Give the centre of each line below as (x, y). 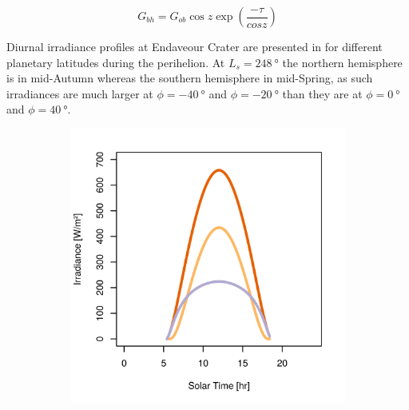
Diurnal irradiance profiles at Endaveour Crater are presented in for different (195, 46)
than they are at (322, 93)
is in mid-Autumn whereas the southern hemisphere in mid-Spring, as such (190, 78)
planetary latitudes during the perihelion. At (116, 62)
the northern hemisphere (342, 62)
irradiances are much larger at (80, 93)
